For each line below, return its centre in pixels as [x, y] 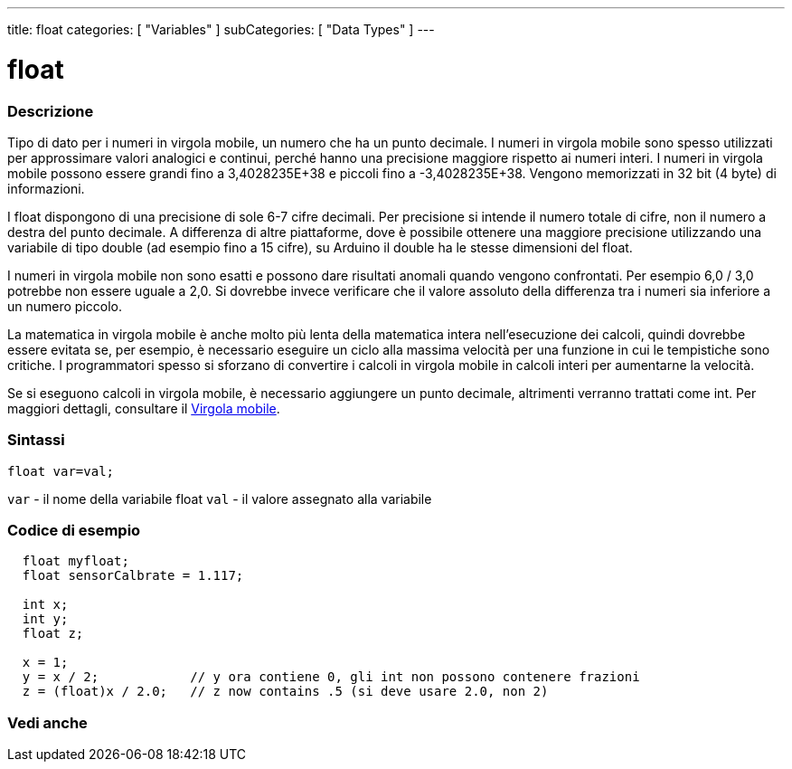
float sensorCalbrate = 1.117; [133, 576]
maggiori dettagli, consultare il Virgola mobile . [144, 408]
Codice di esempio [74, 530]
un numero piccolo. [65, 306]
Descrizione [51, 111]
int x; [45, 605]
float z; [53, 634]
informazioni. [46, 188]
